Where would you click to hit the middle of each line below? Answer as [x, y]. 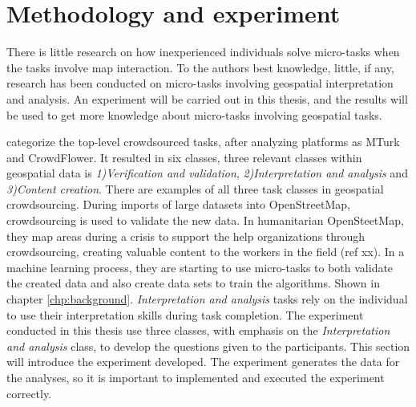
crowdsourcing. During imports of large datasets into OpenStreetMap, [178, 204]
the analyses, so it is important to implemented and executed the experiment [196, 377]
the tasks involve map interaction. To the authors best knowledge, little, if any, [200, 67]
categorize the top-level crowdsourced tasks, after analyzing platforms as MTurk [203, 142]
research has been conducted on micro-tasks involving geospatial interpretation [200, 83]
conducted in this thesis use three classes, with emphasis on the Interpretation [198, 330]
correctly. [29, 393]
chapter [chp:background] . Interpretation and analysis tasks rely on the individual [207, 299]
